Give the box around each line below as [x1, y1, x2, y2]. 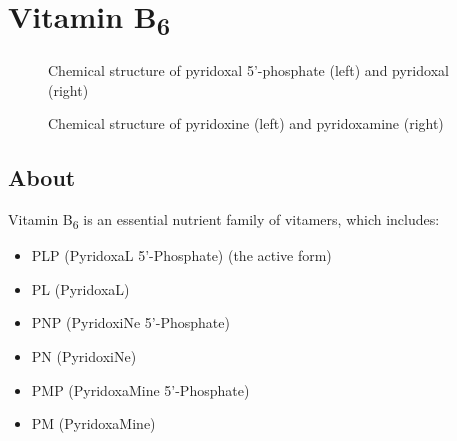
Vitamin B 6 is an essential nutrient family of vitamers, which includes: [8, 209, 440, 232]
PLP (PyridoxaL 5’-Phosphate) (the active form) [31, 245, 332, 266]
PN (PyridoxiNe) [31, 346, 137, 367]
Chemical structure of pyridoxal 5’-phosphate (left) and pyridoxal [48, 60, 449, 81]
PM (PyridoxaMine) [31, 413, 156, 434]
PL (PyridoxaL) [31, 278, 130, 299]
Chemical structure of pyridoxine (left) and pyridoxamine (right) [48, 113, 444, 134]
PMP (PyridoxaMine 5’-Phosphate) [31, 379, 250, 400]
